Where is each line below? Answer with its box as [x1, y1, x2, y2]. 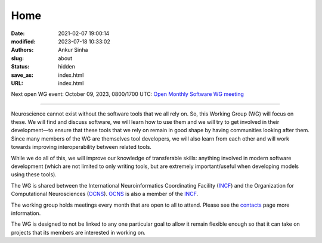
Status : [11, 63, 30, 70]
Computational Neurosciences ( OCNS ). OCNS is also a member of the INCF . [11, 191, 199, 198]
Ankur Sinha [58, 46, 88, 54]
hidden [58, 63, 76, 70]
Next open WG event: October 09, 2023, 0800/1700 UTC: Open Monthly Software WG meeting [11, 91, 244, 98]
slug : [11, 54, 24, 62]
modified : [11, 38, 36, 45]
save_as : [11, 71, 34, 79]
